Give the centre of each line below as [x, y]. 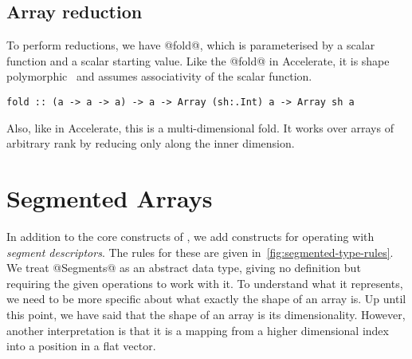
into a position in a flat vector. [81, 346]
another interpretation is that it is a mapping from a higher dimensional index [198, 330]
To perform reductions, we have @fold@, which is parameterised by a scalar [191, 45]
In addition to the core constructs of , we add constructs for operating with [190, 236]
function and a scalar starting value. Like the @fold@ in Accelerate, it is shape [198, 60]
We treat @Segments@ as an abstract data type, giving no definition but [184, 268]
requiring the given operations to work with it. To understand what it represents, [205, 283]
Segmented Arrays [110, 198]
